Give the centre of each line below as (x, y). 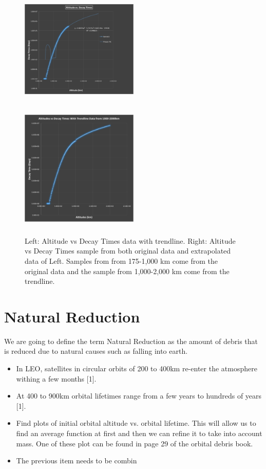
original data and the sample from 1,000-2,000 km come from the (127, 271)
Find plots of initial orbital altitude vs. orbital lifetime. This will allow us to (136, 423)
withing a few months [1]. (56, 378)
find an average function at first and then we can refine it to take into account (139, 433)
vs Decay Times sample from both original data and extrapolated (128, 251)
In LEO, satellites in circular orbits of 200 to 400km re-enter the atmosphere (137, 368)
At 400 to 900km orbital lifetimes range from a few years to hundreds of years (139, 396)
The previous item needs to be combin (77, 461)
